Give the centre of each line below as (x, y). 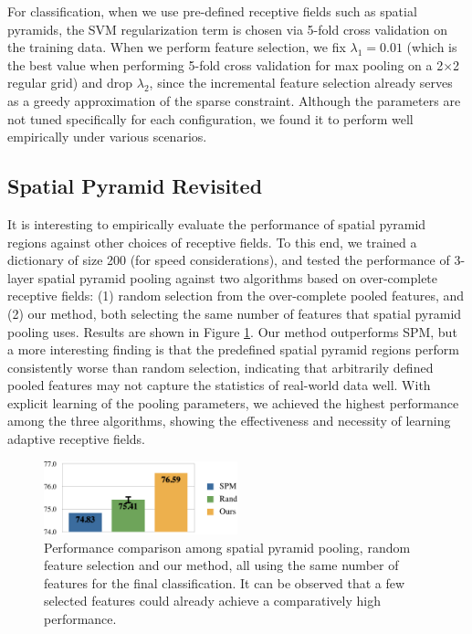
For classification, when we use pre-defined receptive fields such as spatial (212, 11)
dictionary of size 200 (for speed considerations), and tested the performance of (229, 260)
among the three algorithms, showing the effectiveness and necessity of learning (229, 421)
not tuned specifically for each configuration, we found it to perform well (210, 118)
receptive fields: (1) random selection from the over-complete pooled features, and (236, 296)
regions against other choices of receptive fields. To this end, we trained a (212, 242)
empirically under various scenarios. (107, 137)
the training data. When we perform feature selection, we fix (177, 47)
